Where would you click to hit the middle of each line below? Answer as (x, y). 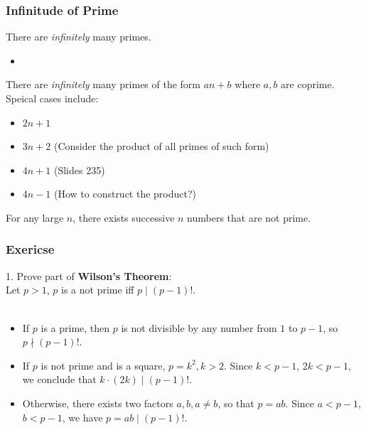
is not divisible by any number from (199, 327)
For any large (35, 217)
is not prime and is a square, (103, 365)
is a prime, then (75, 327)
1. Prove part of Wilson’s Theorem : (89, 275)
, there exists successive (124, 217)
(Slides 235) (79, 170)
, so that (236, 403)
